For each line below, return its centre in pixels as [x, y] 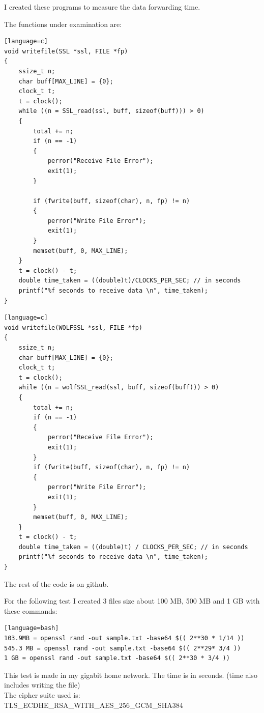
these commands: [31, 610]
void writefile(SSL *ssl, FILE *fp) [66, 51]
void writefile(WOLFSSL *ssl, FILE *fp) [74, 327]
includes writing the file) [42, 685]
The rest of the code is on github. [56, 583]
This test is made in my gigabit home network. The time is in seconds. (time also [131, 675]
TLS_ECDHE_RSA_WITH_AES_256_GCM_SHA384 [94, 705]
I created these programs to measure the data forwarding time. [102, 7]
